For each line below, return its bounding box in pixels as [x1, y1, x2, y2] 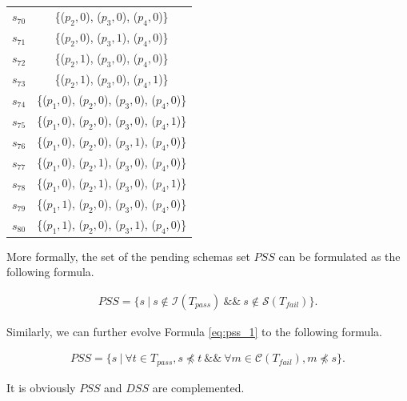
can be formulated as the [278, 247, 401, 264]
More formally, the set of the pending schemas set [6, 247, 250, 264]
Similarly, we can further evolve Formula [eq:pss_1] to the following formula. [6, 323, 382, 339]
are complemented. [152, 379, 245, 395]
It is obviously [6, 379, 76, 395]
